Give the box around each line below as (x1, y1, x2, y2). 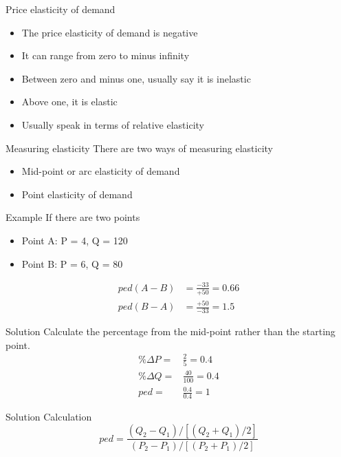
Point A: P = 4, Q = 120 (21, 233, 128, 247)
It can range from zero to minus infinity (21, 48, 190, 63)
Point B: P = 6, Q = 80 (21, 256, 123, 270)
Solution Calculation (5, 409, 92, 423)
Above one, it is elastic (21, 94, 118, 109)
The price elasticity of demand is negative (21, 25, 198, 39)
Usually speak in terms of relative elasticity (21, 117, 204, 131)
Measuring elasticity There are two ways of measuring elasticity (5, 140, 273, 155)
